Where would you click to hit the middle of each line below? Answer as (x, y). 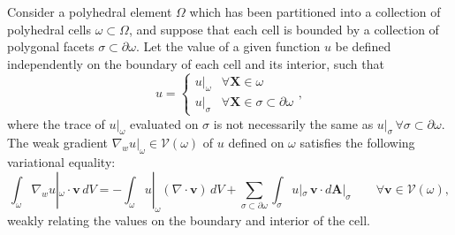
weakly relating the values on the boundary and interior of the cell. (189, 220)
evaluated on (164, 123)
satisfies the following (357, 143)
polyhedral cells (49, 29)
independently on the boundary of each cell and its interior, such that (196, 63)
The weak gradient (57, 143)
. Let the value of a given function (228, 46)
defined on (256, 143)
